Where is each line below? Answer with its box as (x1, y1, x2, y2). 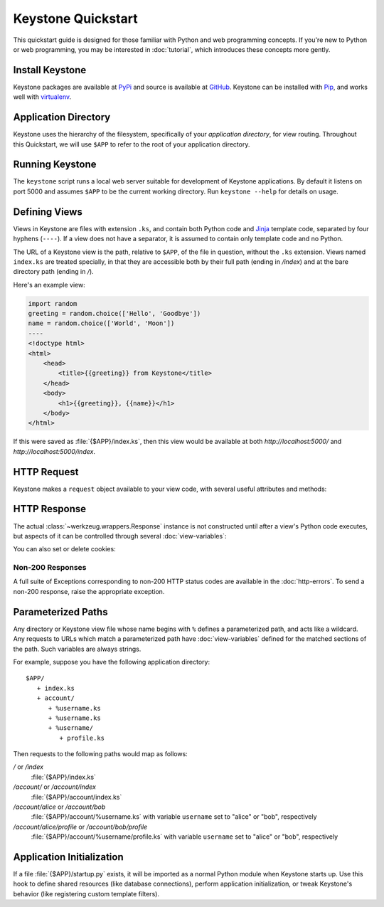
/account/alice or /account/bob (13, 802, 106, 811)
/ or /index (13, 763, 44, 771)
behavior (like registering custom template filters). (13, 889, 160, 898)
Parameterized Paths (13, 605, 108, 618)
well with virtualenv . (13, 92, 72, 101)
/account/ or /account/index (13, 783, 96, 791)
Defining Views (13, 206, 83, 218)
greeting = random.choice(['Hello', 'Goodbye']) (28, 309, 201, 318)
